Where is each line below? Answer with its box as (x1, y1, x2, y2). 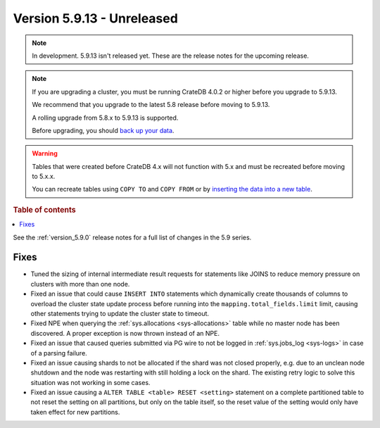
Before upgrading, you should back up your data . (32, 126, 175, 134)
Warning (32, 149, 58, 158)
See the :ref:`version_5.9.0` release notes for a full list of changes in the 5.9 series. (13, 233, 252, 241)
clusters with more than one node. (30, 279, 130, 288)
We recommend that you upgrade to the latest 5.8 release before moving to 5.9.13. (32, 101, 270, 109)
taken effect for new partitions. (30, 408, 120, 416)
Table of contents (13, 205, 77, 215)
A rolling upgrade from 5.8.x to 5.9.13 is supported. (32, 113, 179, 122)
